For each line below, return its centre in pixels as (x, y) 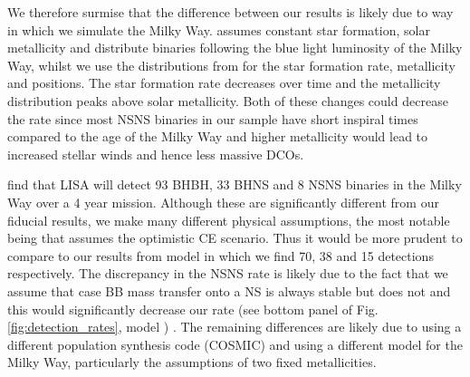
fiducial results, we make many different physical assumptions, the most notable (229, 220)
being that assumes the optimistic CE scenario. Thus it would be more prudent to (235, 238)
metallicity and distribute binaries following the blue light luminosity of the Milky (235, 48)
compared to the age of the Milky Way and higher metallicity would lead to (218, 136)
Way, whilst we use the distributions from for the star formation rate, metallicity (231, 65)
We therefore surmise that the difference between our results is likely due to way (230, 12)
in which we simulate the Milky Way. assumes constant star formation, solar (219, 29)
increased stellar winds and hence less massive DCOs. (156, 154)
